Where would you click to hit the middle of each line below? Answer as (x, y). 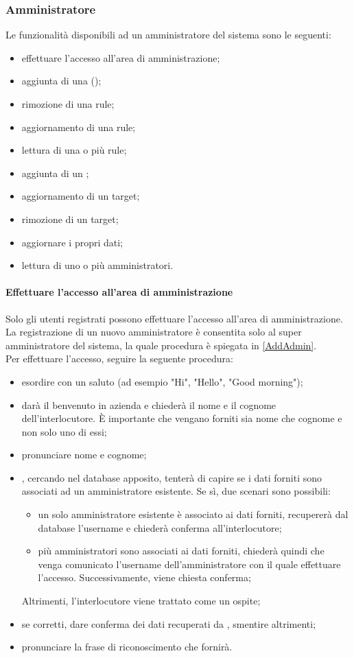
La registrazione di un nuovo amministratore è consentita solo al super (154, 332)
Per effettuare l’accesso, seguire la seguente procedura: (119, 359)
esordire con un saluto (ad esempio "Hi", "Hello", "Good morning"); (162, 381)
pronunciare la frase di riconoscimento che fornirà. (127, 647)
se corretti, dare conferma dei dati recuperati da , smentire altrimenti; (169, 623)
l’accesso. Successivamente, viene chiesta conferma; (144, 577)
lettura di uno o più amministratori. (97, 265)
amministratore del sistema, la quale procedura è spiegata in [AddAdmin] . (161, 345)
